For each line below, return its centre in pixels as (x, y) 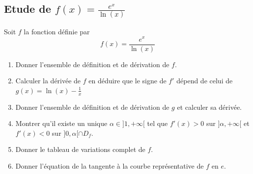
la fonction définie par (57, 31)
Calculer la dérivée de (48, 81)
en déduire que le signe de (127, 81)
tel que (157, 123)
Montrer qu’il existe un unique (61, 123)
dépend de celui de (205, 81)
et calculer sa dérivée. (210, 107)
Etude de (28, 9)
